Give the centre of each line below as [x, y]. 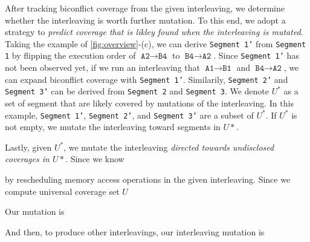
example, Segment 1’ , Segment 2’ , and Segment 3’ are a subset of [129, 115]
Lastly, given [28, 147]
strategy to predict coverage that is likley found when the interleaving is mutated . [154, 32]
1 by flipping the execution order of [70, 55]
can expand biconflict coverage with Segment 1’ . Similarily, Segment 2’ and [147, 79]
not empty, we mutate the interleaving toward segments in [113, 127]
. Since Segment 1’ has [256, 55]
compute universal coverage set [62, 191]
